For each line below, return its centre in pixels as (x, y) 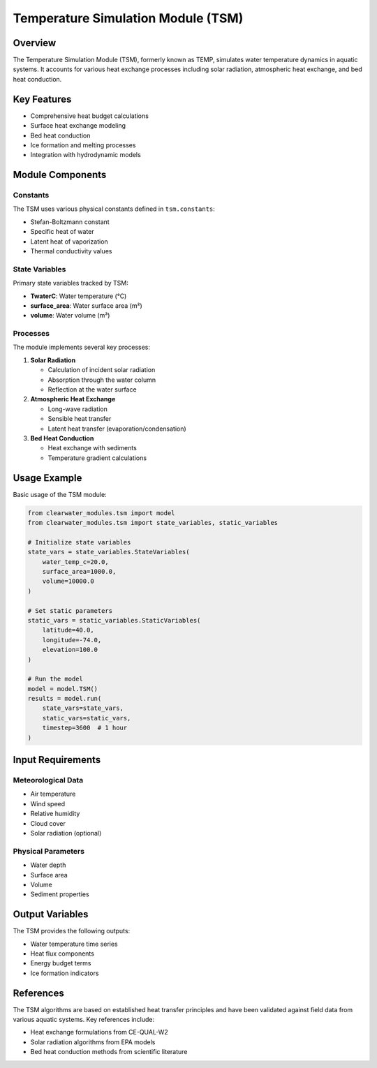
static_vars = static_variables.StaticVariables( (114, 620)
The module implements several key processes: (81, 347)
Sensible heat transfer (80, 419)
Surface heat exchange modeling (78, 126)
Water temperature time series (74, 944)
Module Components (60, 175)
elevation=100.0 (70, 650)
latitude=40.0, (68, 630)
